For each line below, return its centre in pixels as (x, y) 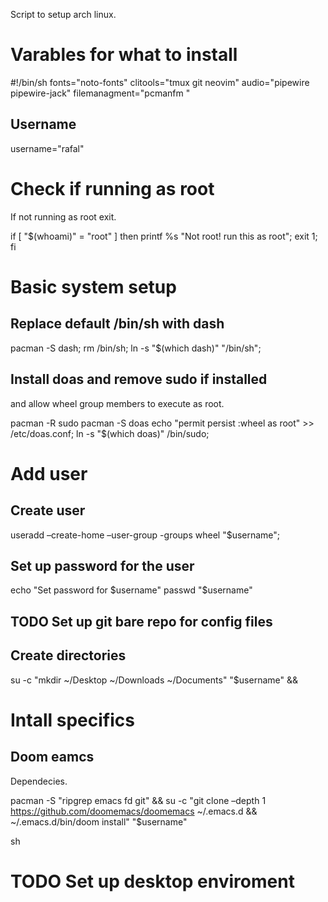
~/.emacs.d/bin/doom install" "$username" (99, 821)
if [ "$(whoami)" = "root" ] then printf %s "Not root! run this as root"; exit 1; (164, 236)
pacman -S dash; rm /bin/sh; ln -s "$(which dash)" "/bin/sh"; (136, 348)
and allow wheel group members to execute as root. (117, 403)
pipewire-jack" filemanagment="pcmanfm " (100, 93)
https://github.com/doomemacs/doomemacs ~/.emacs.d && (134, 811)
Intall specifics (72, 720)
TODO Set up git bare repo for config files (141, 621)
